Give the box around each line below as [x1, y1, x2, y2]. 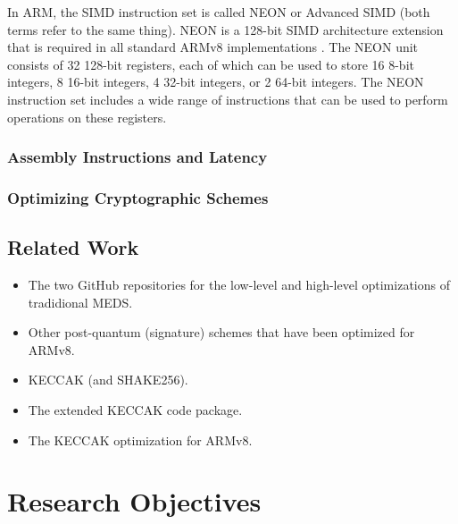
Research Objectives [7, 483, 262, 520]
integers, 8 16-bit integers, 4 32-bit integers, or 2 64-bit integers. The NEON [7, 72, 424, 91]
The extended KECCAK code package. [28, 401, 243, 419]
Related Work [7, 233, 139, 261]
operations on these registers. [7, 107, 167, 126]
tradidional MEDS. [28, 292, 133, 311]
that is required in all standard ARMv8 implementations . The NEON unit [7, 38, 419, 56]
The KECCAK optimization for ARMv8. [28, 430, 253, 449]
